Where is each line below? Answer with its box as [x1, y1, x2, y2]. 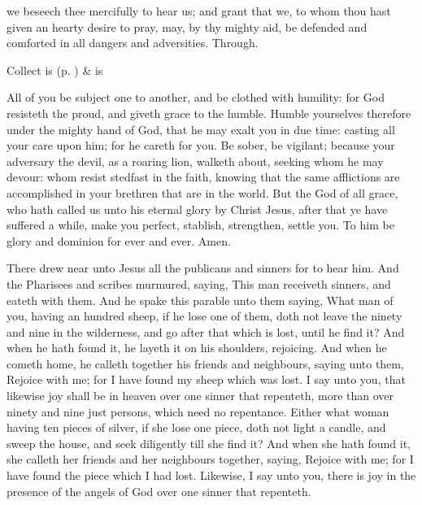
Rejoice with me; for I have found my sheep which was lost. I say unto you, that [7, 371, 406, 388]
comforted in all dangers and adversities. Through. [7, 34, 259, 51]
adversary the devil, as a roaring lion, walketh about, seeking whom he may [7, 152, 384, 169]
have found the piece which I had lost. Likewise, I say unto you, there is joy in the [7, 467, 416, 484]
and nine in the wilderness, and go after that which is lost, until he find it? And [7, 323, 405, 340]
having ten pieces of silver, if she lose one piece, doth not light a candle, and [7, 419, 386, 436]
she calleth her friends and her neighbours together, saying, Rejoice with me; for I [7, 451, 414, 468]
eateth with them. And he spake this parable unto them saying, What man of [7, 291, 394, 308]
